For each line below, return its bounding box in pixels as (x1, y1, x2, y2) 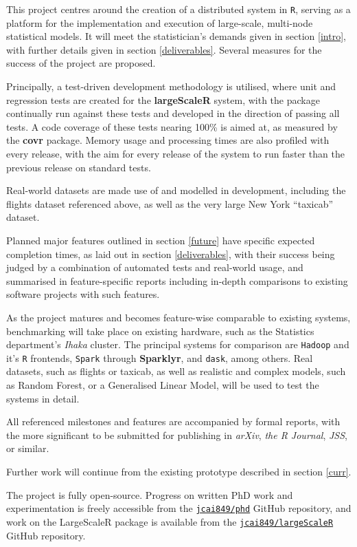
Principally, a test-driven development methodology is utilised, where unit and (6, 79, 336, 94)
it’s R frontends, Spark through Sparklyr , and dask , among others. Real (6, 350, 313, 365)
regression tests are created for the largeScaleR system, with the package (6, 92, 320, 107)
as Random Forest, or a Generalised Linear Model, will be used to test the (6, 378, 319, 392)
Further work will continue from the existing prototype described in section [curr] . (6, 464, 352, 478)
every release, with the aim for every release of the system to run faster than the (6, 147, 345, 160)
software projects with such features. (6, 287, 160, 301)
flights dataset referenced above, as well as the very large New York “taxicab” (6, 196, 334, 211)
